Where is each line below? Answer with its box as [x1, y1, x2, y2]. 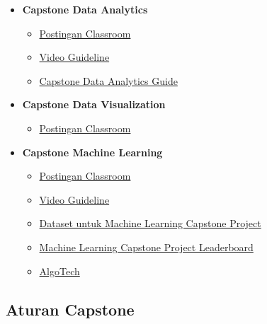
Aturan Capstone [6, 298, 135, 320]
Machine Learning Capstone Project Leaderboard [39, 239, 254, 254]
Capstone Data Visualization [22, 97, 166, 112]
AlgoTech [39, 263, 80, 278]
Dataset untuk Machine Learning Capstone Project [39, 216, 261, 231]
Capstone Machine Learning [22, 144, 163, 159]
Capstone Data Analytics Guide [39, 73, 178, 88]
